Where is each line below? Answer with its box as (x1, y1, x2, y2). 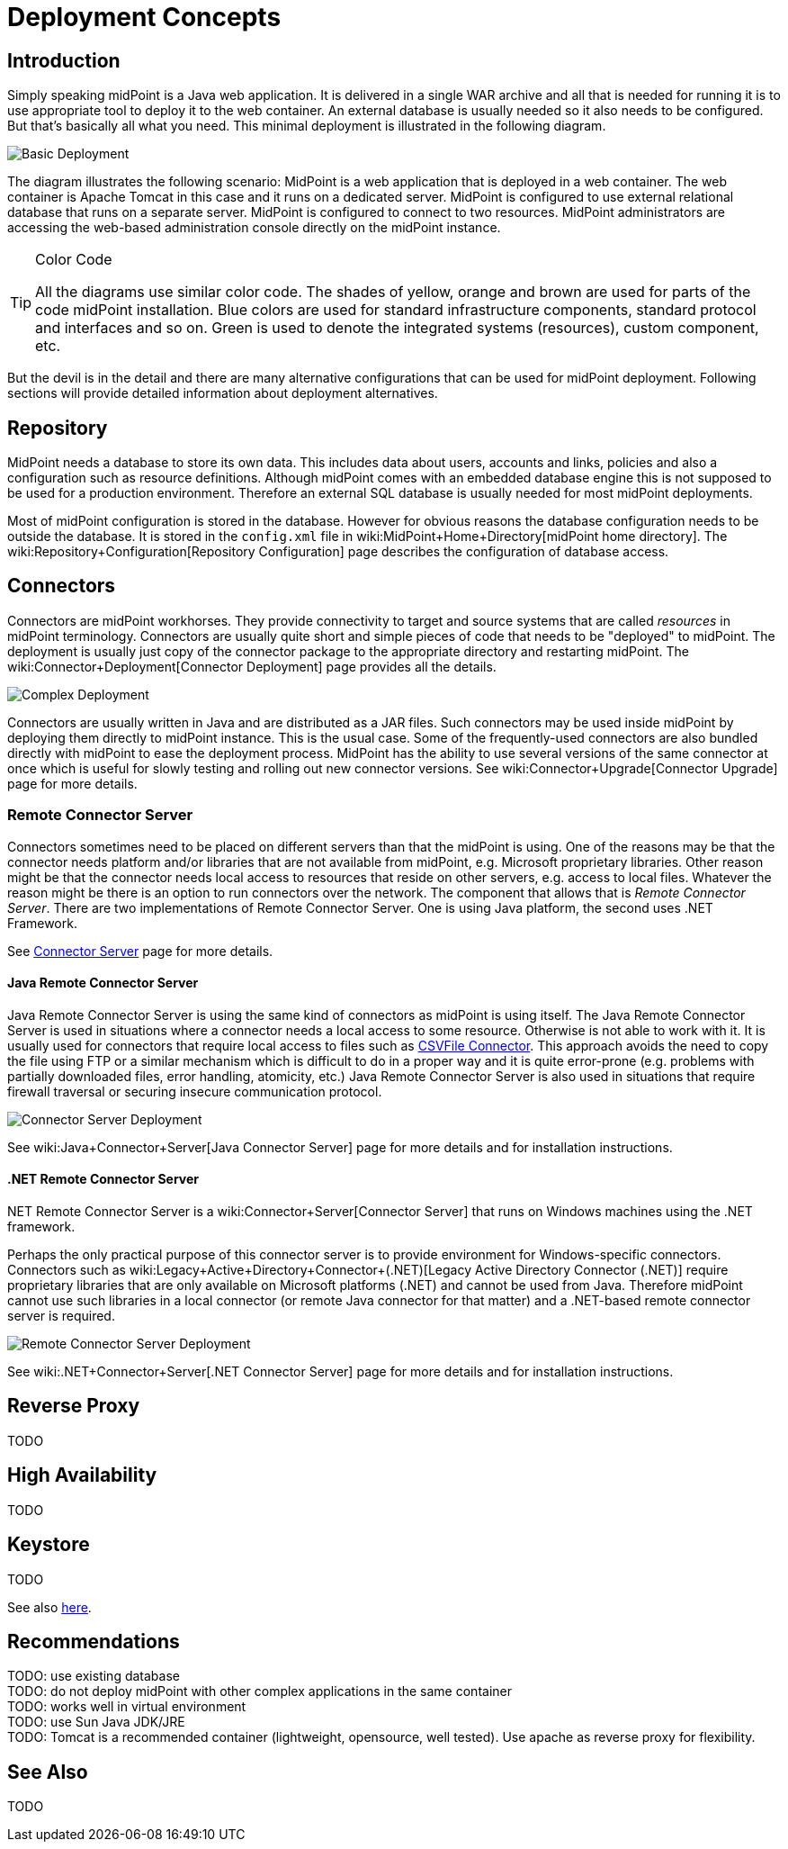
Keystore (7, 1533, 90, 1556)
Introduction (7, 49, 121, 72)
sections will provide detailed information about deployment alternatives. (7, 385, 438, 401)
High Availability (7, 1464, 157, 1487)
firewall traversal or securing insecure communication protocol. (7, 1083, 382, 1099)
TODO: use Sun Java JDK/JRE (7, 1714, 185, 1730)
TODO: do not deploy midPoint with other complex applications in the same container (7, 1683, 512, 1700)
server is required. (7, 1308, 115, 1324)
